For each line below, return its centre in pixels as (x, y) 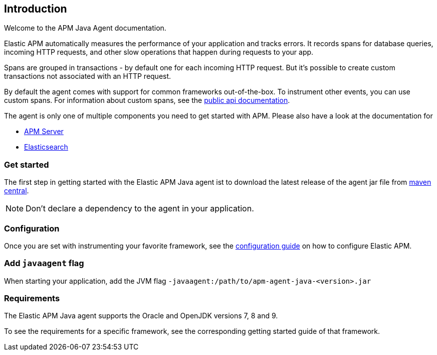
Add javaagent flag (44, 263)
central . (17, 191)
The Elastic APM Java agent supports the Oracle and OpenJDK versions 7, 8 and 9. (141, 316)
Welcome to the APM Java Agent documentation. (85, 28)
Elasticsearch (46, 147)
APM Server (44, 132)
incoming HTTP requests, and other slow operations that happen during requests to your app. (159, 52)
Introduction (36, 9)
